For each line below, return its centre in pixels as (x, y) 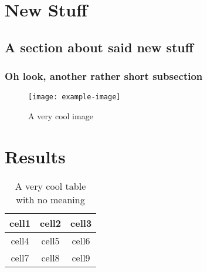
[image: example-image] (74, 97)
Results (35, 156)
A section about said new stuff (99, 47)
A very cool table (50, 186)
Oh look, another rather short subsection (104, 76)
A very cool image (61, 116)
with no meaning (50, 199)
